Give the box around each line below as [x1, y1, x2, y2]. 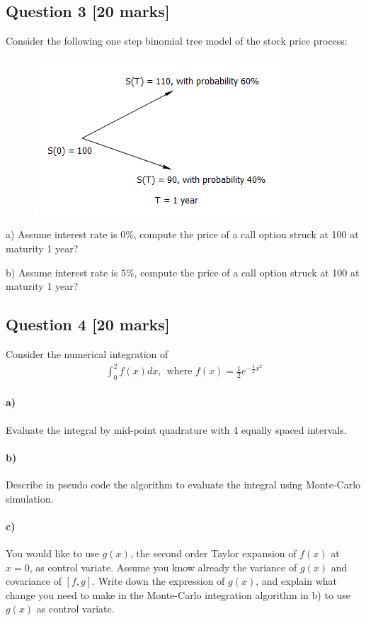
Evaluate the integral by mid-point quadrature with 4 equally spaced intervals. [6, 422, 347, 437]
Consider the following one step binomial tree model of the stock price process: [6, 33, 348, 48]
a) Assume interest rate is [6, 227, 118, 242]
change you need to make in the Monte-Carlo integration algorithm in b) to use [6, 587, 351, 602]
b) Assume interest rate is [6, 264, 118, 279]
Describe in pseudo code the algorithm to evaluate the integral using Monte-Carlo [6, 477, 361, 492]
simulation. [6, 491, 54, 505]
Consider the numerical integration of [6, 346, 168, 361]
